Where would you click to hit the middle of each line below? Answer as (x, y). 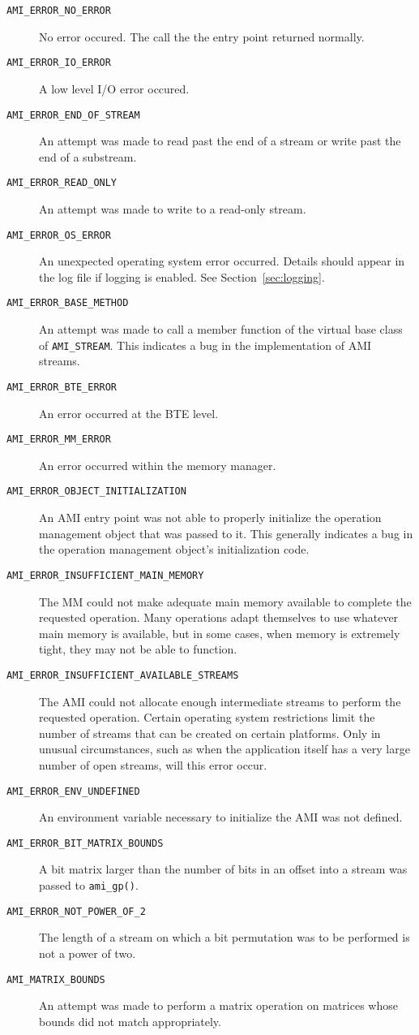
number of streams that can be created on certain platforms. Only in (210, 733)
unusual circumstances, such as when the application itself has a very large (224, 749)
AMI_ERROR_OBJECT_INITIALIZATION (96, 492)
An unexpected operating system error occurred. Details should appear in (222, 261)
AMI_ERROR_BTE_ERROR (62, 387)
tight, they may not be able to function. (138, 649)
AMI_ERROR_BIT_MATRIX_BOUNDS (85, 843)
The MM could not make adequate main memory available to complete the (225, 601)
